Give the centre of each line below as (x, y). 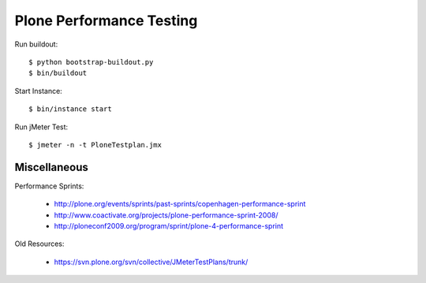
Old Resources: (39, 244)
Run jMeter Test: (41, 127)
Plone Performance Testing (106, 20)
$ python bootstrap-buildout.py (91, 62)
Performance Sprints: (49, 186)
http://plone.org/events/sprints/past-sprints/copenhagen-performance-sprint (180, 204)
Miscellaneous (51, 167)
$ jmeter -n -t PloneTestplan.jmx (95, 145)
